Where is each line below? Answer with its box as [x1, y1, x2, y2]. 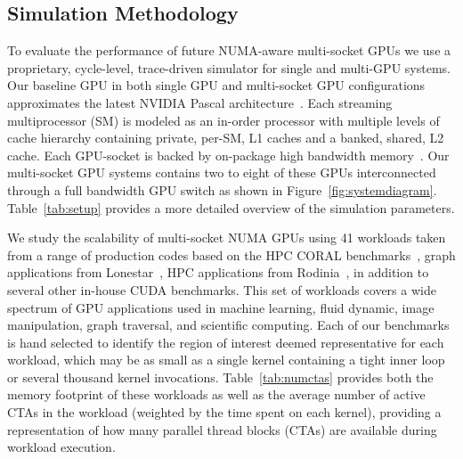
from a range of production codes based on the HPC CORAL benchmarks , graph [7, 245, 456, 264]
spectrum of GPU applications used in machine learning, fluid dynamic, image [7, 298, 435, 316]
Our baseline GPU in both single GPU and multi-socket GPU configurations [7, 76, 426, 94]
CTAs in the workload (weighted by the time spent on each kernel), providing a [7, 403, 442, 422]
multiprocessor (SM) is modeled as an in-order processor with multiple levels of [7, 111, 440, 129]
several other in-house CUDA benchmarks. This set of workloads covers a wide [7, 280, 436, 299]
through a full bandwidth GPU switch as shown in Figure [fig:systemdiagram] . [7, 180, 437, 199]
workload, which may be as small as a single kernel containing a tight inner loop [7, 350, 445, 369]
